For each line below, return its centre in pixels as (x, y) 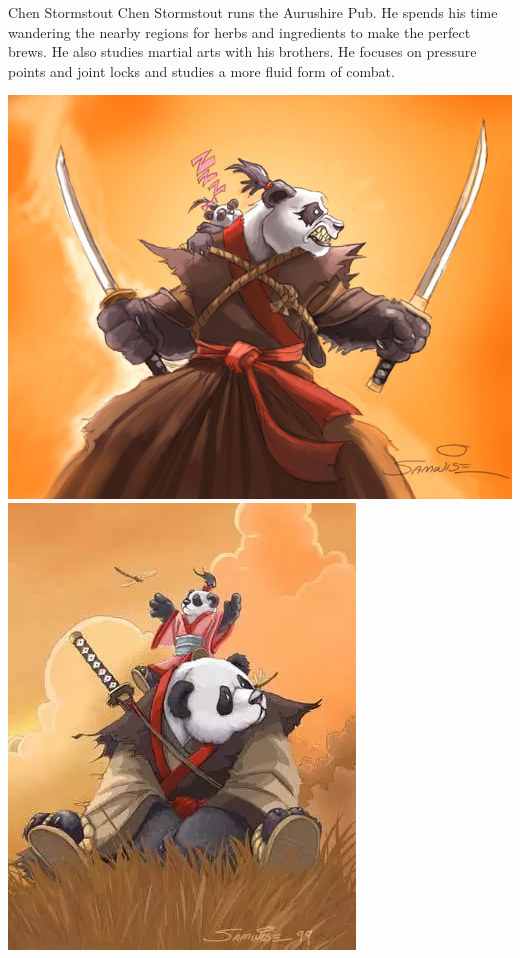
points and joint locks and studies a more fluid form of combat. (201, 70)
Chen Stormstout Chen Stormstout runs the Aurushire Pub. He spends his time (253, 12)
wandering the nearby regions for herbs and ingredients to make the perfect (239, 31)
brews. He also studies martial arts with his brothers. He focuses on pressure (242, 51)
